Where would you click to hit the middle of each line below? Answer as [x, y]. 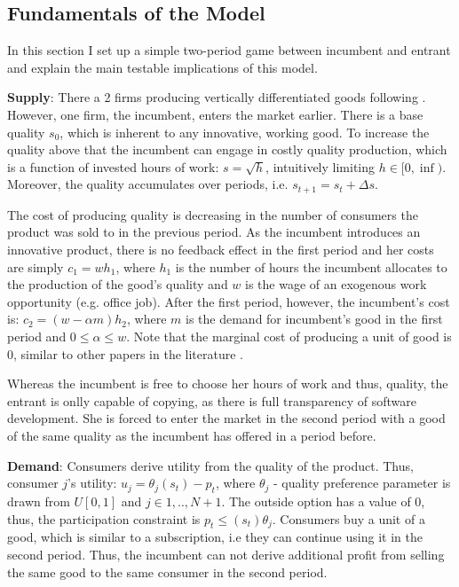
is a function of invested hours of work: [113, 166]
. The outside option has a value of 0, [323, 501]
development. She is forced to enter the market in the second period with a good [226, 418]
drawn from [39, 501]
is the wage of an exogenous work [336, 284]
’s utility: [92, 483]
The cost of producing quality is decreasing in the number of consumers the [213, 214]
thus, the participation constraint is [104, 518]
